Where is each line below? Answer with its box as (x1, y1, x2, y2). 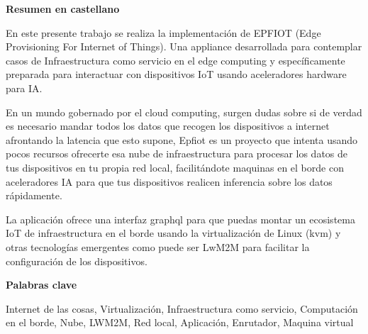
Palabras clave (6, 277, 77, 292)
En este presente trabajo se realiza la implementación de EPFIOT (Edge (6, 25, 321, 40)
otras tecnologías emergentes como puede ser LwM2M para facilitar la (6, 239, 310, 254)
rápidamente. (6, 188, 62, 203)
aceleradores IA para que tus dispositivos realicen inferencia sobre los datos (6, 174, 333, 189)
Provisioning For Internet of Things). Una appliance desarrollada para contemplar (6, 39, 362, 54)
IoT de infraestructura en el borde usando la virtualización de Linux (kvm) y (6, 226, 341, 240)
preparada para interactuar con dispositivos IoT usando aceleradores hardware (6, 67, 347, 82)
